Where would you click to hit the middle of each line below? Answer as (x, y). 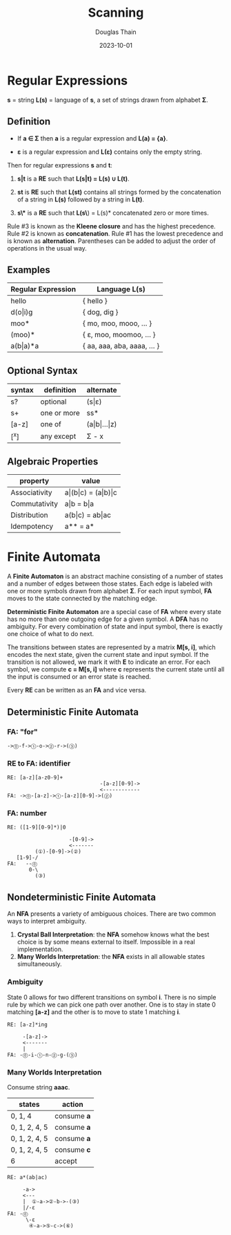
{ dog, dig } (100, 312)
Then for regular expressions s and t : (60, 165)
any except (58, 436)
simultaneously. (39, 964)
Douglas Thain (116, 32)
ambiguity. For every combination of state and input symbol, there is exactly (115, 626)
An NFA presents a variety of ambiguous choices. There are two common (111, 914)
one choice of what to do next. (51, 634)
